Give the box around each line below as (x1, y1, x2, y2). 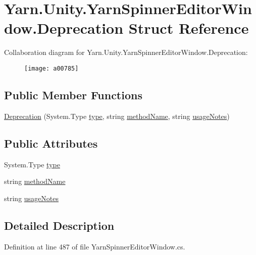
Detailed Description (4, 217, 115, 233)
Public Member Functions (4, 87, 142, 102)
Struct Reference (128, 18, 249, 38)
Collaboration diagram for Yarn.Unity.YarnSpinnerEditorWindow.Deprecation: (4, 47, 248, 57)
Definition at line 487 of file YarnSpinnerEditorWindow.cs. (4, 241, 185, 251)
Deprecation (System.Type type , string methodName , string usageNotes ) (4, 110, 230, 121)
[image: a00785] (24, 65, 79, 72)
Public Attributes (4, 135, 98, 151)
